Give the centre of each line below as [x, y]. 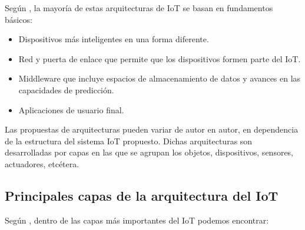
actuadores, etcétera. [42, 163]
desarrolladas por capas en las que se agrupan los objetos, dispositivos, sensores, [149, 152]
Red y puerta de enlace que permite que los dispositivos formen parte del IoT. [160, 58]
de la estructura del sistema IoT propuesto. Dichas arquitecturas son [129, 141]
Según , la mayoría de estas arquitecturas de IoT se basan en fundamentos [139, 8]
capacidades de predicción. [66, 89]
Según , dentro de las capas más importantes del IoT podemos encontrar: [137, 220]
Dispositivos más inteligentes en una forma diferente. [114, 39]
